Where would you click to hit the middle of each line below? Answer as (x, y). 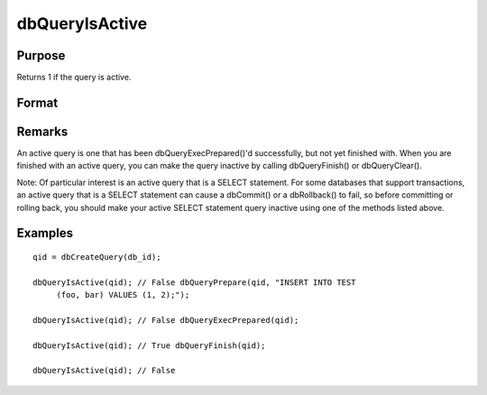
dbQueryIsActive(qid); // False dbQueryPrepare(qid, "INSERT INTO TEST (194, 282)
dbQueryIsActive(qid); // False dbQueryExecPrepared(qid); (166, 320)
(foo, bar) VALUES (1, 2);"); (123, 295)
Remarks (42, 131)
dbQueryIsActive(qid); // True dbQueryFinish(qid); (149, 345)
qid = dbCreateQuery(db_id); (97, 257)
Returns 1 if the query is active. (74, 78)
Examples (45, 233)
